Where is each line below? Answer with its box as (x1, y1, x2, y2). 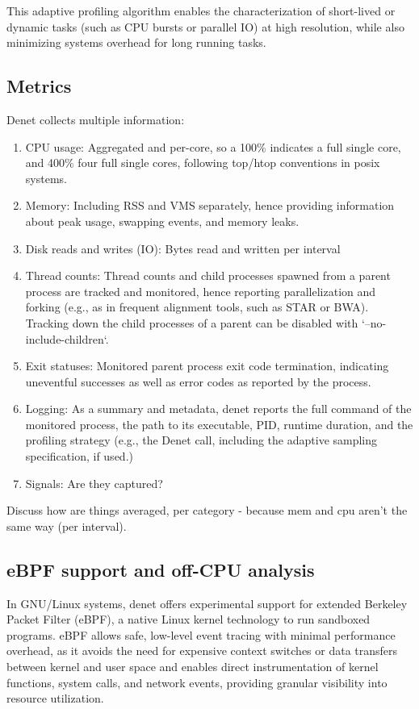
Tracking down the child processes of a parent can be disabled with (25, 314, 358, 331)
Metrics (6, 73, 72, 98)
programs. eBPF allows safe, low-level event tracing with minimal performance (6, 626, 396, 643)
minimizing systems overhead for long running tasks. (6, 34, 266, 51)
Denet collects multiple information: (6, 111, 185, 127)
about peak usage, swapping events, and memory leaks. (25, 212, 300, 229)
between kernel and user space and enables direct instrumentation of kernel (6, 658, 379, 675)
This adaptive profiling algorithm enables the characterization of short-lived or (6, 2, 396, 19)
